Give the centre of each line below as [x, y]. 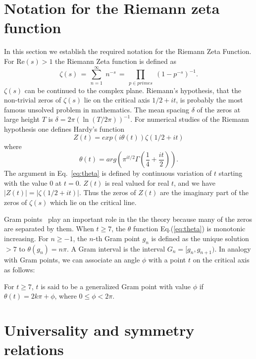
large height [22, 119]
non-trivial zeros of [33, 100]
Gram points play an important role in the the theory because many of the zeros [128, 219]
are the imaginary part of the [204, 192]
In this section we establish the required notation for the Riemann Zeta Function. [128, 51]
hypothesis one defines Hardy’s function [64, 129]
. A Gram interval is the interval [116, 248]
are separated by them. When [49, 229]
